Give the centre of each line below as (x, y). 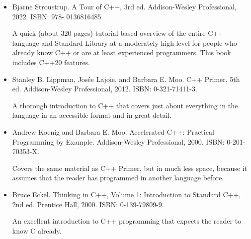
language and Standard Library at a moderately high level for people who (125, 42)
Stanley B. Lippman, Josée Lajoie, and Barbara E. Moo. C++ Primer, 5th (126, 79)
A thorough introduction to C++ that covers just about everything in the (125, 105)
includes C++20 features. (51, 62)
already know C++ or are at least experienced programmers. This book (122, 52)
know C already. (37, 230)
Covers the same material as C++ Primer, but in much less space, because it (129, 168)
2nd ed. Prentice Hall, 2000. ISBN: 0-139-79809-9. (88, 204)
